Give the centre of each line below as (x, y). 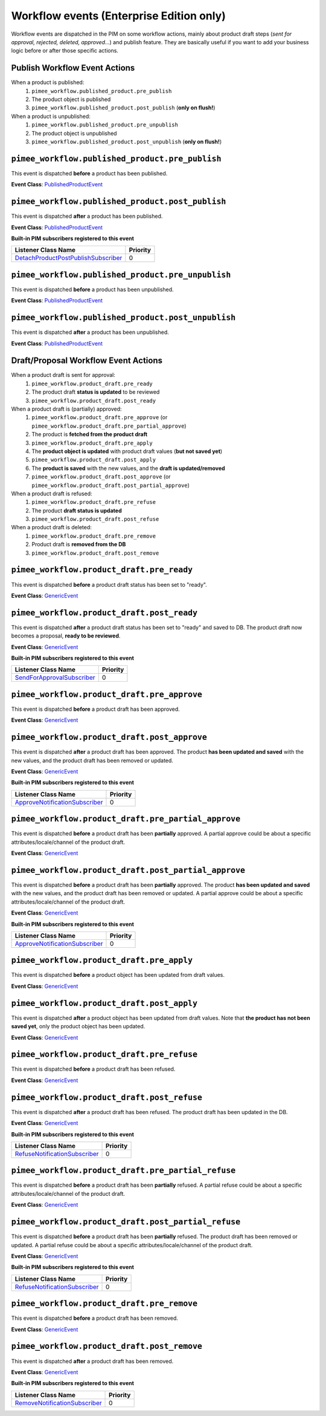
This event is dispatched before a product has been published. (89, 173)
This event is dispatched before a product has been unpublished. (93, 289)
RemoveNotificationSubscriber (58, 1403)
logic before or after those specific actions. (65, 51)
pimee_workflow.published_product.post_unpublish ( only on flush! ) (127, 142)
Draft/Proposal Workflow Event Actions (87, 361)
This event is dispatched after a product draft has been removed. (92, 1361)
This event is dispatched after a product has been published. (87, 216)
